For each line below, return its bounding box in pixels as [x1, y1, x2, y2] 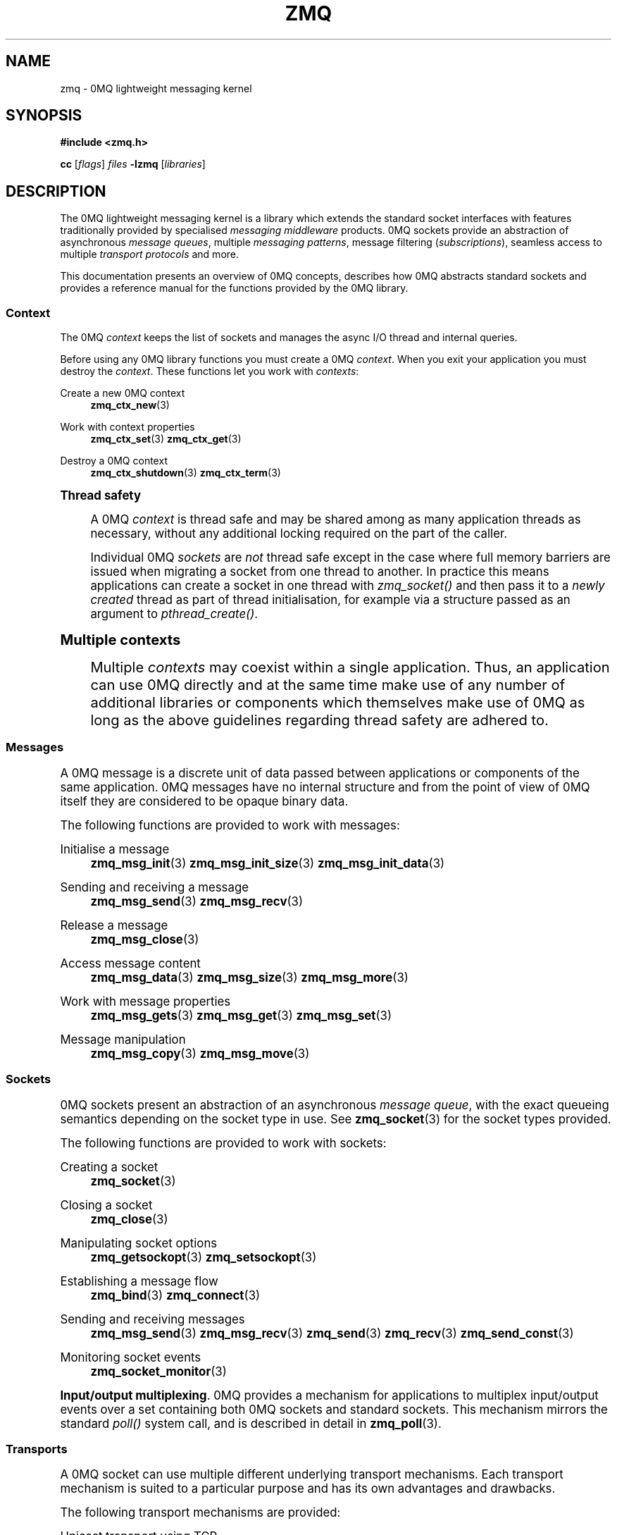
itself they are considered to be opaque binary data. [60, 794, 349, 808]
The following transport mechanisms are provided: [60, 1505, 341, 1520]
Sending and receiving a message [60, 880, 249, 894]
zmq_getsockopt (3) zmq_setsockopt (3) [90, 1250, 317, 1264]
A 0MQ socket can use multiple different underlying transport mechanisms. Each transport [60, 1467, 563, 1482]
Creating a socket [60, 1159, 158, 1174]
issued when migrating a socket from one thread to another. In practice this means [90, 565, 549, 579]
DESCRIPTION [6, 182, 106, 200]
